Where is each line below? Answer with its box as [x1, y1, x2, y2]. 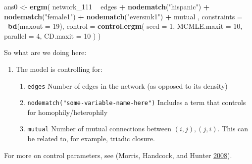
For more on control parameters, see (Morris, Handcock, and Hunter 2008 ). [4, 150, 232, 160]
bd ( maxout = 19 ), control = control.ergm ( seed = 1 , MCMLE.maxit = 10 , [8, 21, 243, 31]
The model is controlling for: [15, 63, 102, 74]
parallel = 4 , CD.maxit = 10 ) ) [4, 30, 101, 41]
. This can [217, 123, 249, 134]
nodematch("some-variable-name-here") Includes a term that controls [27, 97, 246, 108]
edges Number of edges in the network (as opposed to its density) [27, 80, 228, 91]
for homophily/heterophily [27, 107, 108, 117]
